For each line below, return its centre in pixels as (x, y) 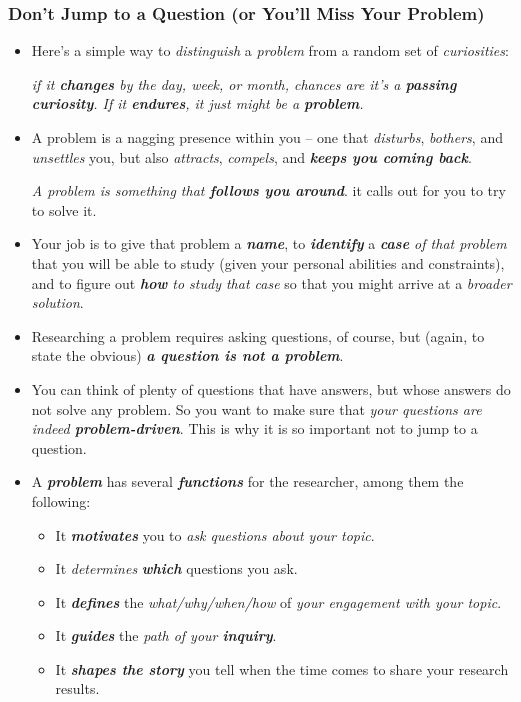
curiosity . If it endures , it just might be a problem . (197, 103)
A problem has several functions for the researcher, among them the (247, 481)
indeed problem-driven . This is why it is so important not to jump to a (254, 428)
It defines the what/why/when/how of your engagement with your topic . (278, 601)
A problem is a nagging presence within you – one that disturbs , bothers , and (267, 137)
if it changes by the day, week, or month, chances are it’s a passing (244, 83)
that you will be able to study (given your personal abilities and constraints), (268, 262)
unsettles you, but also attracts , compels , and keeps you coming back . (251, 156)
